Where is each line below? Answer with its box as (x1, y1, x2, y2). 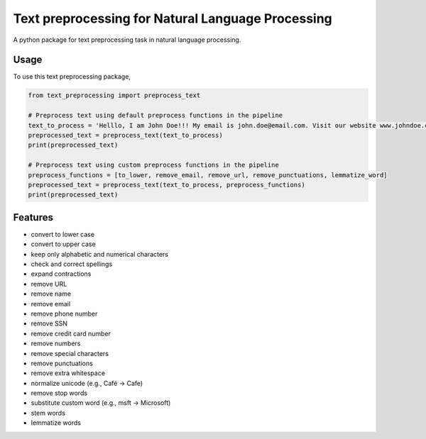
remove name (31, 289, 71, 298)
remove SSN (31, 319, 67, 328)
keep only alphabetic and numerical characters (31, 250, 169, 258)
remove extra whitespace (31, 369, 106, 377)
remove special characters (31, 349, 109, 357)
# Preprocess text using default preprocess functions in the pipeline (28, 111, 283, 120)
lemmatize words (31, 418, 82, 427)
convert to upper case (31, 240, 96, 248)
